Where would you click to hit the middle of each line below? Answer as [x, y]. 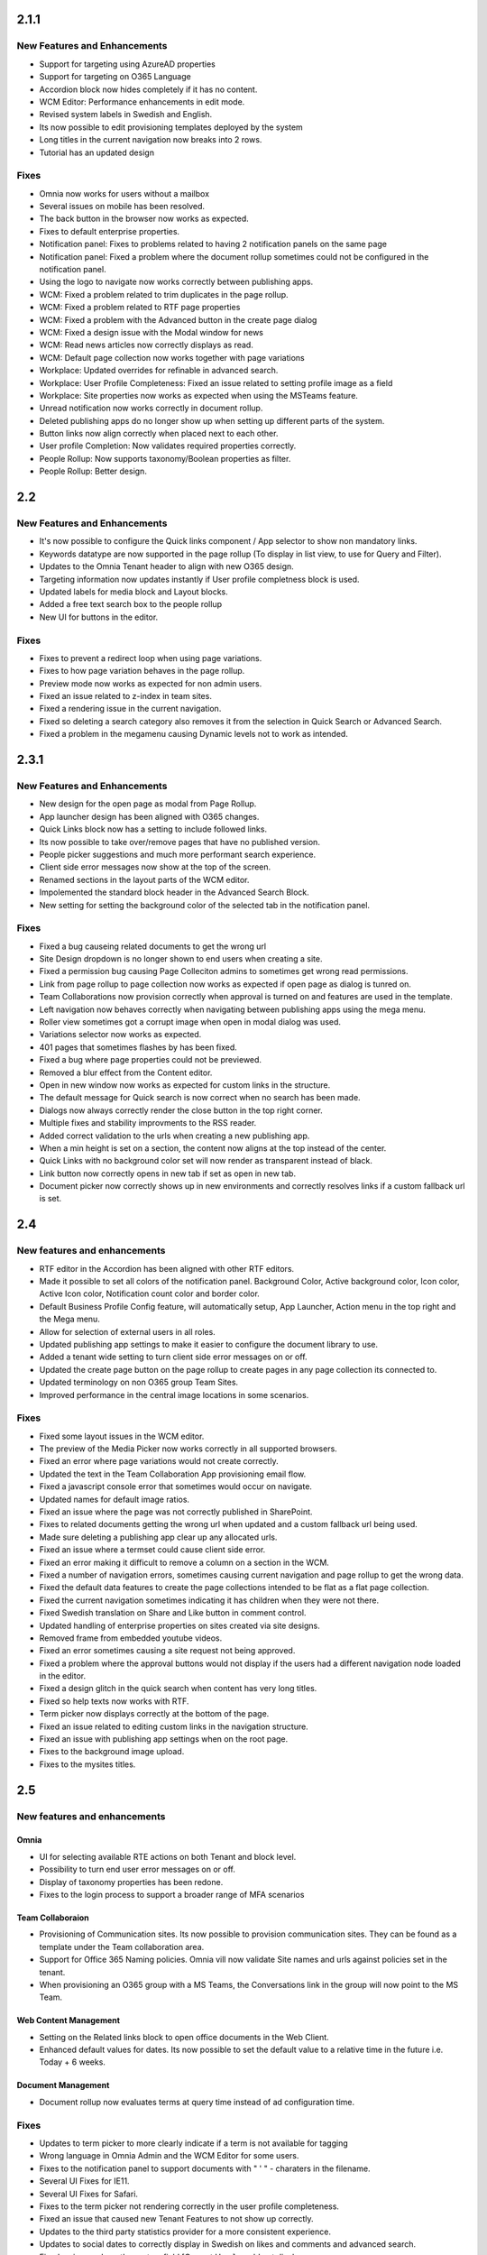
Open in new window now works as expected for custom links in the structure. [185, 1085]
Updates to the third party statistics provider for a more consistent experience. [185, 2232]
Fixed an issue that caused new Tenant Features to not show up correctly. [177, 2219]
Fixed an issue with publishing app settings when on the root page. [164, 1739]
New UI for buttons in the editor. [99, 617]
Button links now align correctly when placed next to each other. [159, 434]
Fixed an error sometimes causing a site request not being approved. [167, 1651]
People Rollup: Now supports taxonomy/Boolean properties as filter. [165, 458]
